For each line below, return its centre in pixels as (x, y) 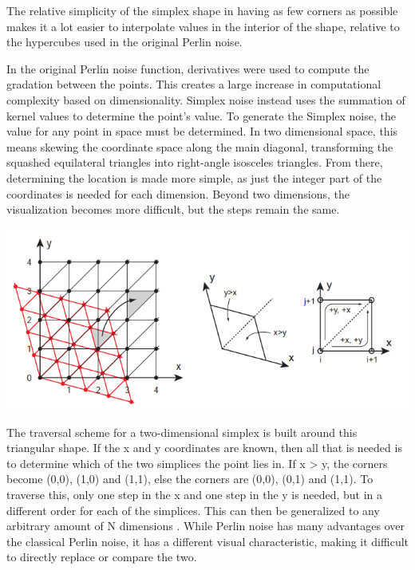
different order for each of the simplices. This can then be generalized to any (193, 510)
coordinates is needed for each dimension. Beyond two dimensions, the (178, 193)
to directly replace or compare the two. (102, 557)
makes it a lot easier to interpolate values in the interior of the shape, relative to (203, 26)
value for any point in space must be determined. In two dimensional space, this (202, 131)
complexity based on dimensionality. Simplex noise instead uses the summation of (206, 99)
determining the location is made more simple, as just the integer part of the (194, 177)
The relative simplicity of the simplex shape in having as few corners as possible (202, 10)
